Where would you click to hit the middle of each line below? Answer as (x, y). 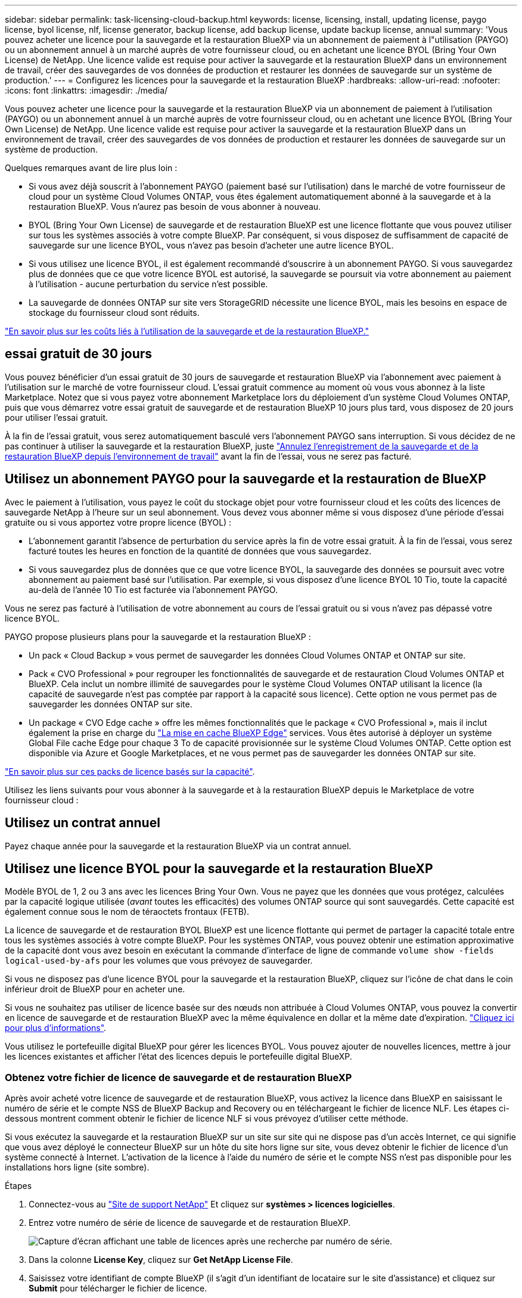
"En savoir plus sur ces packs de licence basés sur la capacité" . (130, 771)
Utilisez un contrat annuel (83, 823)
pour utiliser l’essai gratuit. (57, 417)
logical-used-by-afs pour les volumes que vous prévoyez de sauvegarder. (159, 961)
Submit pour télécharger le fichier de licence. (118, 1288)
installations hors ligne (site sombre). (77, 1167)
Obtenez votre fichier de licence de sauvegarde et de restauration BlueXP (178, 1077)
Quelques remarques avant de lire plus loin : (91, 168)
